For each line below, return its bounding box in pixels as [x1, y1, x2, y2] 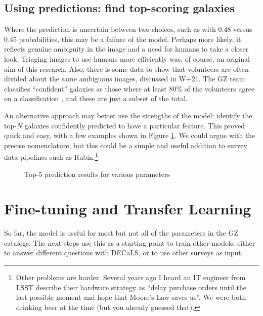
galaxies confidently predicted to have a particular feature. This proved [24, 120, 245, 130]
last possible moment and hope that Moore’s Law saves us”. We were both [16, 292, 246, 302]
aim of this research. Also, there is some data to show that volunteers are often [4, 63, 249, 74]
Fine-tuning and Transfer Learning [4, 198, 251, 219]
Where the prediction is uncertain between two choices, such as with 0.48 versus [4, 24, 252, 34]
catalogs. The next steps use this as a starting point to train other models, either [4, 237, 255, 248]
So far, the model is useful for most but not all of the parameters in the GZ [4, 228, 238, 238]
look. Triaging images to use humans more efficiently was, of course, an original [4, 53, 250, 64]
